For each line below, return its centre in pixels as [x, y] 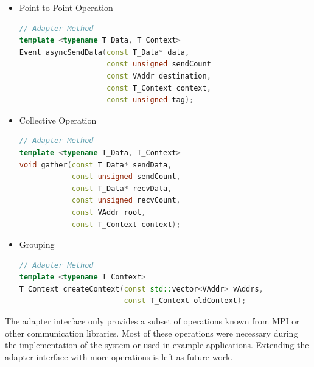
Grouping [37, 244]
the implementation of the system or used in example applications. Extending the [157, 345]
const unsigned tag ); [150, 100]
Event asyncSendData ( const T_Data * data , [104, 52]
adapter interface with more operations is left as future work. [119, 356]
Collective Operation [58, 120]
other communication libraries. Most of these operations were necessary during [152, 333]
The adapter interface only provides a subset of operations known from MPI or [152, 321]
